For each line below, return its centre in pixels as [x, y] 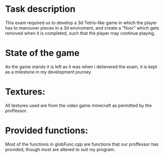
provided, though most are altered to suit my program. [60, 149]
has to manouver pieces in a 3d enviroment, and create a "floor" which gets [82, 28]
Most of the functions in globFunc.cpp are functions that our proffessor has [82, 144]
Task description [40, 9]
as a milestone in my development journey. [49, 72]
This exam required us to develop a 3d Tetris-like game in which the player [81, 23]
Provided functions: [47, 130]
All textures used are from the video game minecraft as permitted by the [79, 105]
